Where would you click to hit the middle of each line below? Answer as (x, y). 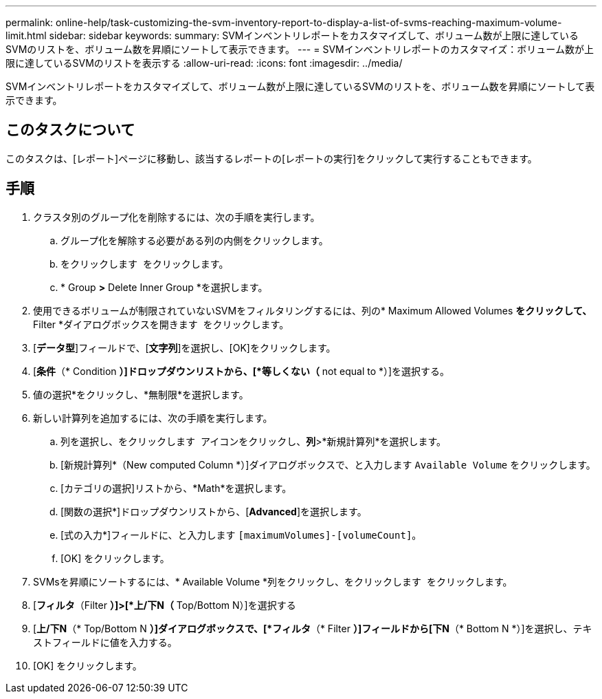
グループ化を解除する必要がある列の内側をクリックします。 (194, 240)
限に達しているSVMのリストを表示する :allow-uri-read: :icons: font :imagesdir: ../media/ (204, 63)
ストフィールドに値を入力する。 (105, 642)
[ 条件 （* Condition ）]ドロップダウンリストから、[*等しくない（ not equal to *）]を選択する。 (242, 371)
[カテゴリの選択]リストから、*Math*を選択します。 (176, 488)
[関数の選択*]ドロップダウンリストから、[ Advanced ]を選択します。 (214, 511)
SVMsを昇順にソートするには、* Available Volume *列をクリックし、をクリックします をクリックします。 (273, 581)
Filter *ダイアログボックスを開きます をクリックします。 (161, 324)
